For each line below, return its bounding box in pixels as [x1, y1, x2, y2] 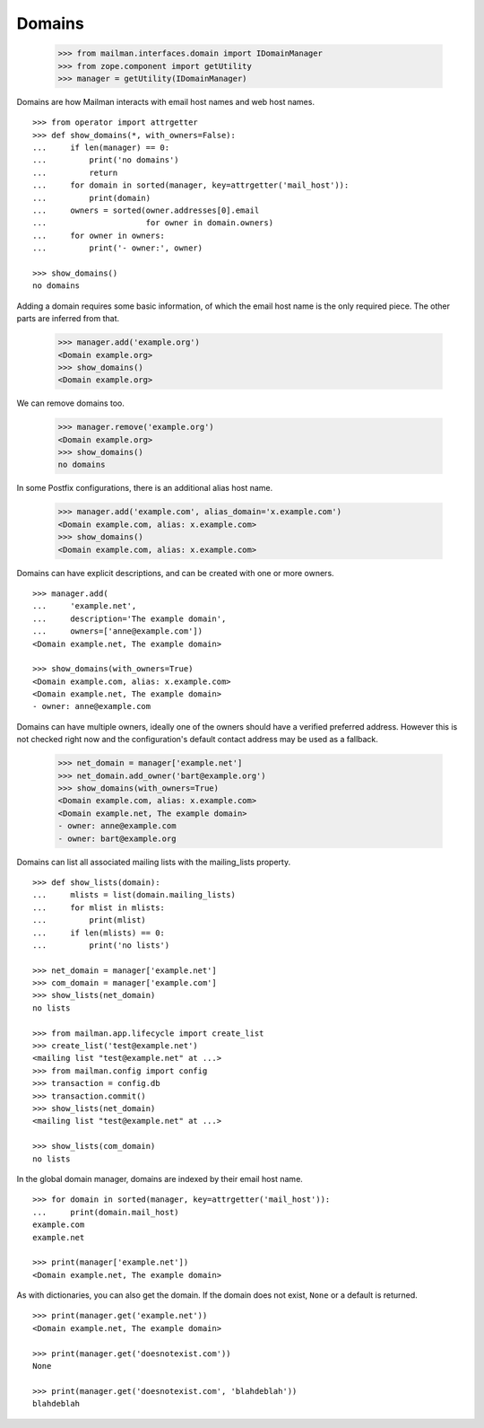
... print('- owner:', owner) [32, 243, 203, 253]
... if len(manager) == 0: [32, 143, 170, 153]
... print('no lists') [32, 940, 170, 951]
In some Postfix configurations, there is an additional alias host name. [16, 483, 273, 494]
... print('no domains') [32, 155, 179, 165]
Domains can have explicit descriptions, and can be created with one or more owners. [16, 567, 335, 578]
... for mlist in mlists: [32, 902, 166, 913]
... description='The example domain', [32, 613, 227, 624]
